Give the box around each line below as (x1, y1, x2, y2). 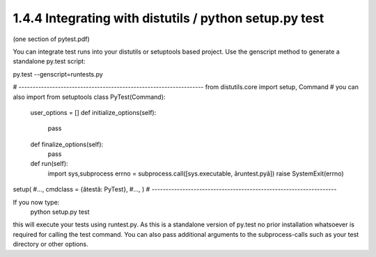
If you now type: (13, 198, 60, 206)
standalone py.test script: (13, 57, 86, 65)
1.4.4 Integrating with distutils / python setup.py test (13, 10, 324, 26)
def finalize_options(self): (30, 140, 104, 148)
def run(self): (30, 159, 69, 168)
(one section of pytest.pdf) (13, 35, 90, 43)
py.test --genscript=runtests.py (13, 70, 104, 78)
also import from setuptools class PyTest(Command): (13, 93, 166, 101)
